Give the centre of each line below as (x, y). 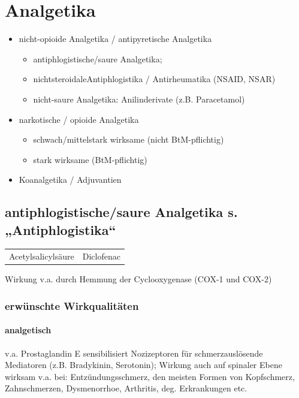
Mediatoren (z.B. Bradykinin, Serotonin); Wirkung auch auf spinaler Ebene (144, 365)
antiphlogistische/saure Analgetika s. (121, 212)
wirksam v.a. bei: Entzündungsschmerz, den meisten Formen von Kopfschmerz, (150, 376)
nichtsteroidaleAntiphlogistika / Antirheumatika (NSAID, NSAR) (154, 79)
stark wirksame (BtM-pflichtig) (90, 159)
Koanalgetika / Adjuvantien (70, 180)
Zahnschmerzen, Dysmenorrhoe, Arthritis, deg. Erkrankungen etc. (126, 388)
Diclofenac (101, 256)
